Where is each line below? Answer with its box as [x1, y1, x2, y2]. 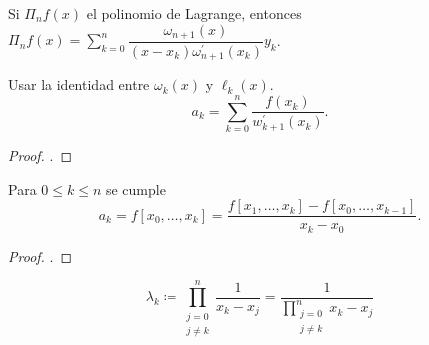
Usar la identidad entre [8, 74, 150, 95]
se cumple [105, 178, 166, 199]
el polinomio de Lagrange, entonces [86, 3, 302, 23]
